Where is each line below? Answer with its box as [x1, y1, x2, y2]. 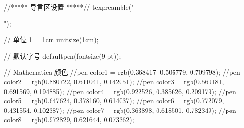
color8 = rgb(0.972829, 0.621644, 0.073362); [4, 114, 134, 125]
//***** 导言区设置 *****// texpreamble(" [4, 2, 134, 12]
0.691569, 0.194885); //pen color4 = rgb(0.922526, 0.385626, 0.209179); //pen [4, 86, 236, 96]
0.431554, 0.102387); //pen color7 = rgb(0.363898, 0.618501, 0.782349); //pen [4, 105, 236, 115]
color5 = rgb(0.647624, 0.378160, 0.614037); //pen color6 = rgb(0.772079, [4, 96, 224, 106]
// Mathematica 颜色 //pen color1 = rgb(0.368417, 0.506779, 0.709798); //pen [4, 67, 240, 77]
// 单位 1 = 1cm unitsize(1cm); [4, 34, 99, 45]
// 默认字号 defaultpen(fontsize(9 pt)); [4, 50, 121, 61]
